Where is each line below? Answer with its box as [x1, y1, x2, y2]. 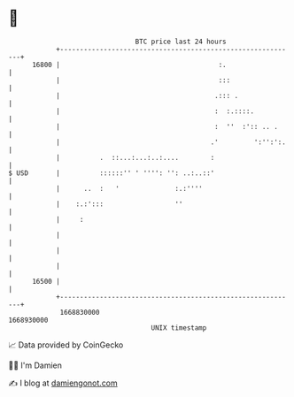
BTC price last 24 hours [135, 37, 227, 46]
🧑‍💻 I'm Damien [8, 360, 63, 370]
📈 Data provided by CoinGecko [8, 340, 124, 350]
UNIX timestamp [151, 323, 207, 332]
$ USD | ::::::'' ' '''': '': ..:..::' [8, 168, 215, 178]
